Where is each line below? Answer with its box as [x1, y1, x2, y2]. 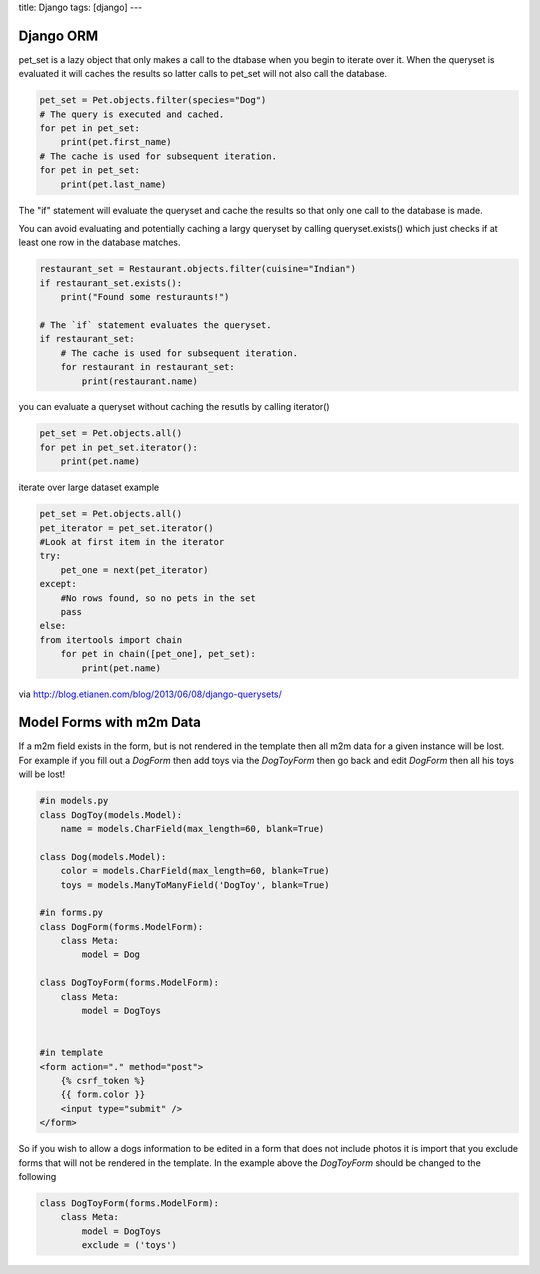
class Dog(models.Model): [39, 851, 167, 862]
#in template [39, 1047, 104, 1059]
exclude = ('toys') [81, 1240, 177, 1251]
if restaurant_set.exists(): [39, 277, 183, 289]
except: [39, 578, 77, 590]
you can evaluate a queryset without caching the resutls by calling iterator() [18, 401, 330, 413]
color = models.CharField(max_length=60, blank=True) [60, 865, 330, 877]
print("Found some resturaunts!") [60, 291, 230, 303]
